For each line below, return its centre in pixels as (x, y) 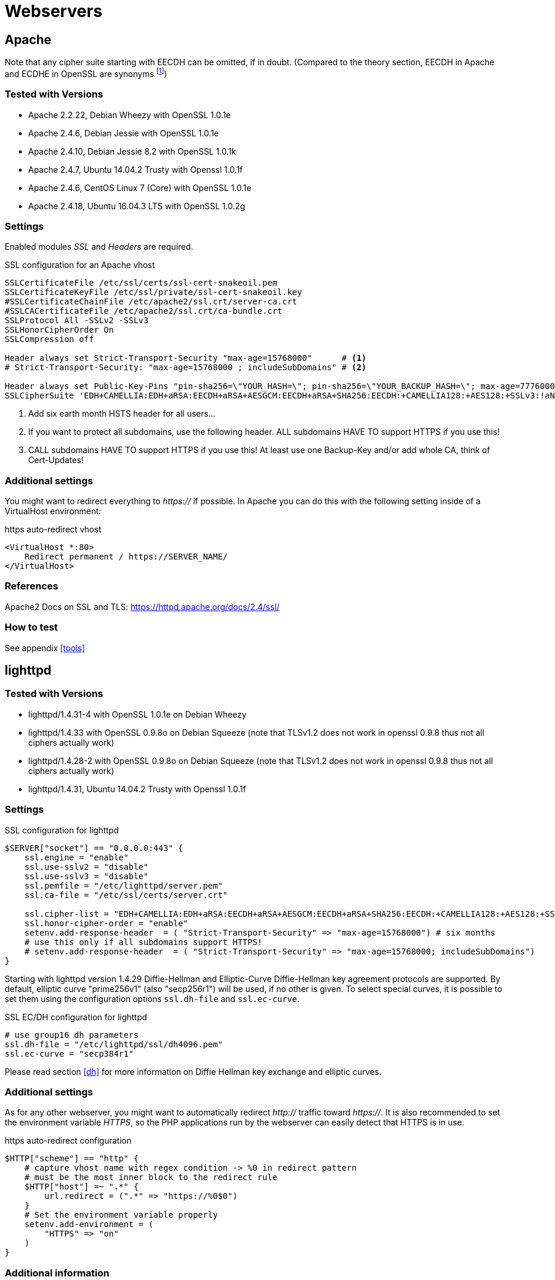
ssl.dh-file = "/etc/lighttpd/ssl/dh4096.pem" (114, 1044)
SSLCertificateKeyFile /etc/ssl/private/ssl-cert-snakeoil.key (153, 292)
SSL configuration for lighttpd (62, 830)
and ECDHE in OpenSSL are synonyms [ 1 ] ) (86, 73)
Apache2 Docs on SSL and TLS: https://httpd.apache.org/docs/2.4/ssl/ (142, 607)
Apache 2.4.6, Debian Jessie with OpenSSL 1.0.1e (124, 133)
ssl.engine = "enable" (76, 857)
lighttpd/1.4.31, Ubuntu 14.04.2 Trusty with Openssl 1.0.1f (137, 789)
